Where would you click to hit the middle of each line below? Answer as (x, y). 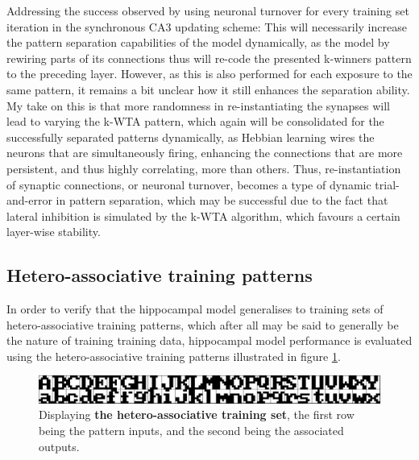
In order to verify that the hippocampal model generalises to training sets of (195, 309)
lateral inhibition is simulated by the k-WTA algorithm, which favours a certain (203, 215)
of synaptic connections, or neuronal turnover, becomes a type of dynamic (189, 184)
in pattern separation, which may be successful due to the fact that (222, 200)
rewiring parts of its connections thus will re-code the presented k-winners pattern (209, 58)
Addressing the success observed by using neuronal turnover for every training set (208, 10)
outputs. (59, 446)
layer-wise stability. (54, 232)
